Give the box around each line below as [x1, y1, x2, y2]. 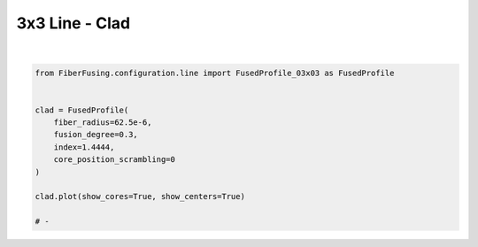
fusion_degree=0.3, [53, 129, 139, 140]
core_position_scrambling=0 [53, 155, 176, 165]
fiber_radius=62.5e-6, [53, 118, 152, 127]
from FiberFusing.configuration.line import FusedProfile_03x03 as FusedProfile [35, 67, 395, 78]
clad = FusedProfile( [35, 104, 129, 115]
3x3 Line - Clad [16, 13, 131, 33]
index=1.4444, [53, 142, 115, 152]
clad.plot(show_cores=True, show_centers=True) [35, 191, 245, 202]
